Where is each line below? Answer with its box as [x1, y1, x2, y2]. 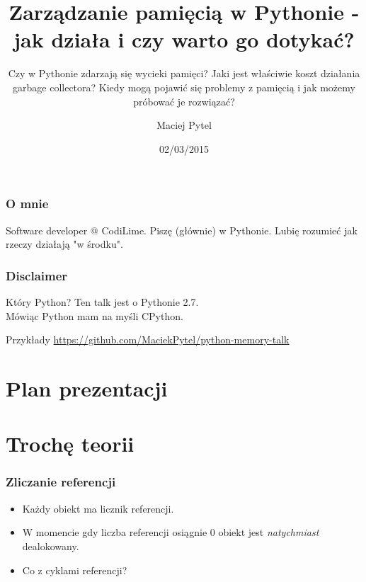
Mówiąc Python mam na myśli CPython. [6, 308, 183, 323]
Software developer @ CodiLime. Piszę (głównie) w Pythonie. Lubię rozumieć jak [6, 222, 358, 237]
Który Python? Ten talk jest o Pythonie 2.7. [6, 294, 199, 309]
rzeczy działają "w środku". [6, 236, 123, 251]
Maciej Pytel [156, 118, 212, 132]
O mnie [6, 195, 49, 212]
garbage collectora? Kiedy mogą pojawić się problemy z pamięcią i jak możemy [13, 79, 355, 94]
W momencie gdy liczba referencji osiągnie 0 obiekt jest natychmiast [22, 525, 319, 540]
